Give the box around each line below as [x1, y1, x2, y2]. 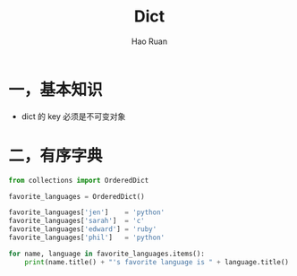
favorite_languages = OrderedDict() [8, 192, 145, 201]
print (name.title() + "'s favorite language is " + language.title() [24, 257, 290, 266]
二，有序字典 [8, 145, 104, 166]
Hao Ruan [131, 36, 168, 47]
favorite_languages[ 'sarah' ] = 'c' [8, 217, 145, 226]
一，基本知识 [8, 79, 104, 99]
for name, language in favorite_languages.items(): [8, 249, 205, 258]
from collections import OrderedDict [8, 176, 149, 185]
